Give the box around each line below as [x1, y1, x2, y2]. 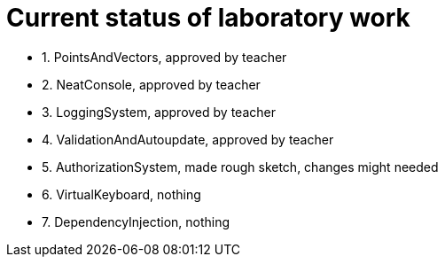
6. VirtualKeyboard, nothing [42, 186, 201, 202]
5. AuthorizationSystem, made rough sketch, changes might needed [42, 159, 439, 175]
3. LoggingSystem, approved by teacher [42, 104, 276, 120]
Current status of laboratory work [6, 3, 410, 33]
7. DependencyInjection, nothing [42, 214, 230, 229]
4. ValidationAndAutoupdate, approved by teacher [42, 131, 334, 147]
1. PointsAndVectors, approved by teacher [42, 49, 287, 65]
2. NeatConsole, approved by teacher [42, 76, 261, 92]
